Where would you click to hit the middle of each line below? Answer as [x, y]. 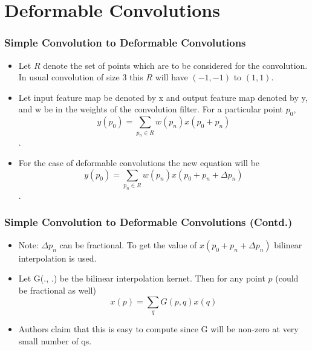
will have [171, 77]
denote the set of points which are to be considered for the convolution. [175, 65]
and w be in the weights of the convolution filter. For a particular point [151, 109]
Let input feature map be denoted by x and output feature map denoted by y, [163, 97]
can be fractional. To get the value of [128, 244]
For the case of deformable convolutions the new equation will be [139, 163]
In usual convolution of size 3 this [81, 77]
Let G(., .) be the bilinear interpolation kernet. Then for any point [142, 278]
